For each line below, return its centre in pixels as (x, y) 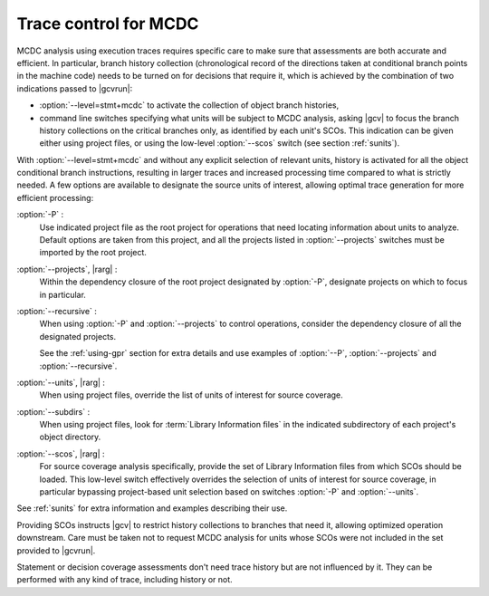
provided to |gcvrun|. (56, 550)
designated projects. (78, 336)
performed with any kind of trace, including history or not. (125, 580)
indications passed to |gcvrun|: (75, 88)
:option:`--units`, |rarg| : (61, 382)
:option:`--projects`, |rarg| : (67, 269)
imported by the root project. (93, 253)
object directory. (70, 437)
